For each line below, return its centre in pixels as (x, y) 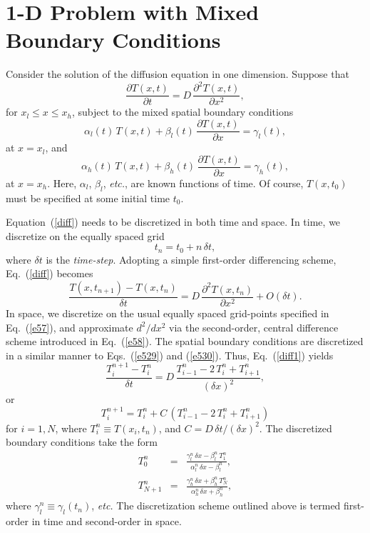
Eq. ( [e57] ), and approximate (70, 327)
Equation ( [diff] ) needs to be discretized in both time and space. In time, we (173, 222)
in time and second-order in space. (107, 520)
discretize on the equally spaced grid (85, 235)
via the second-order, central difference (254, 327)
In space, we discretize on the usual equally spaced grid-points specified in (168, 313)
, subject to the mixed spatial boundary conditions (183, 112)
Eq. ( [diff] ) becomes (50, 273)
